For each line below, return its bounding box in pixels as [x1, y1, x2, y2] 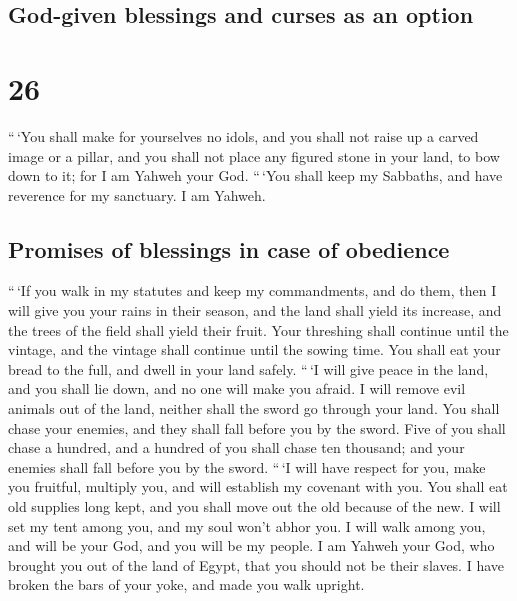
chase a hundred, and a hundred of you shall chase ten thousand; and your [8, 437, 465, 458]
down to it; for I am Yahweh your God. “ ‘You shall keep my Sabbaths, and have [8, 165, 503, 186]
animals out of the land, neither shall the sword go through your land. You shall [8, 398, 500, 419]
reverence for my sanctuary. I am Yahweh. [8, 184, 266, 205]
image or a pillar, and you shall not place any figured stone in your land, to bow [8, 145, 500, 166]
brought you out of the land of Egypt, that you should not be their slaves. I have [8, 554, 504, 575]
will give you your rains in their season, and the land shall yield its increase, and [8, 300, 502, 321]
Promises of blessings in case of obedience [8, 233, 450, 264]
